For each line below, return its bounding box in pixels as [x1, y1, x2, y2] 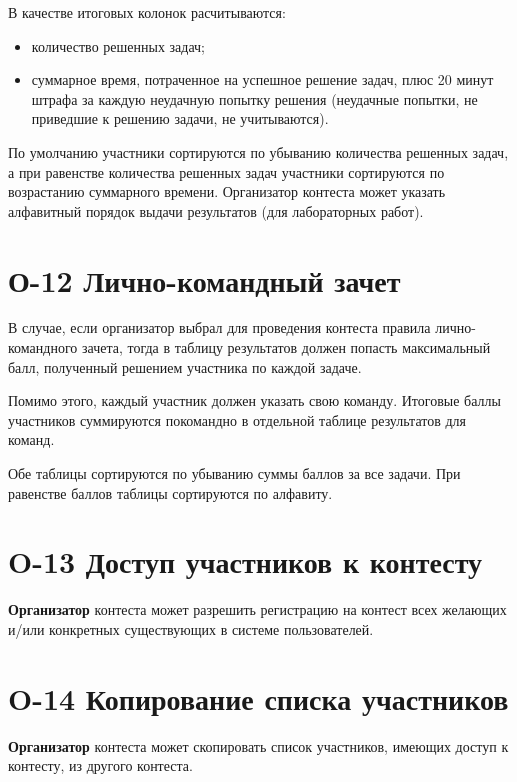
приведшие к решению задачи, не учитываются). [31, 108, 329, 129]
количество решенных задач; [31, 35, 206, 56]
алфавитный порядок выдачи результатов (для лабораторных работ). [8, 200, 424, 221]
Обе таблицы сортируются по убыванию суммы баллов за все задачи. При [8, 463, 461, 484]
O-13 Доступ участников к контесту [8, 541, 483, 582]
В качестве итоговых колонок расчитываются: [8, 2, 286, 22]
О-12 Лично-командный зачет [8, 259, 401, 300]
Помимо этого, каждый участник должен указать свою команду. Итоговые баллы [8, 390, 501, 411]
